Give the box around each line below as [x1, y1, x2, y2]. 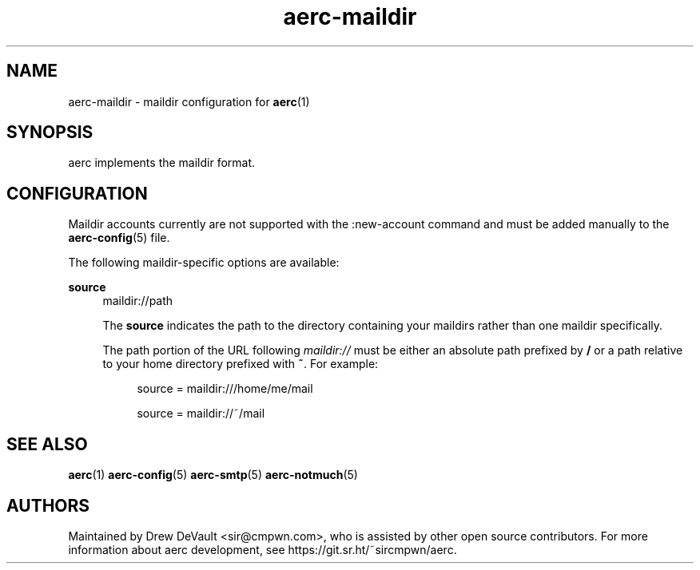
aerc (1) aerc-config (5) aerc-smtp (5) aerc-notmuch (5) [68, 468, 358, 482]
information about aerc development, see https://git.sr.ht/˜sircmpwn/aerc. [68, 542, 457, 556]
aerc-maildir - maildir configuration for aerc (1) [68, 94, 310, 109]
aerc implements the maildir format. [68, 156, 256, 170]
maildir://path [102, 294, 173, 308]
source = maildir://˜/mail [137, 406, 265, 421]
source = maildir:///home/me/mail [137, 382, 313, 396]
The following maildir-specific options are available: [68, 255, 340, 270]
